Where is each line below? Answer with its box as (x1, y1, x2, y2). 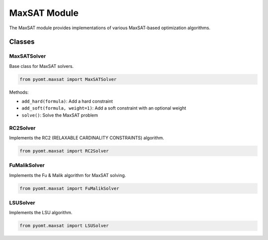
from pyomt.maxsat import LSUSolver (19, 223, 109, 229)
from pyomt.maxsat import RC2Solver (19, 148, 109, 154)
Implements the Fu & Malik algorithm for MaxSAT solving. (9, 172, 126, 178)
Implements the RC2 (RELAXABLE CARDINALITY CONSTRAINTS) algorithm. (9, 134, 164, 141)
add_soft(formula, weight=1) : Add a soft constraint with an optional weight (21, 105, 186, 111)
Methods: (9, 89, 29, 95)
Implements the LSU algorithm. (9, 210, 73, 216)
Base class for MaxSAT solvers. (9, 63, 74, 69)
